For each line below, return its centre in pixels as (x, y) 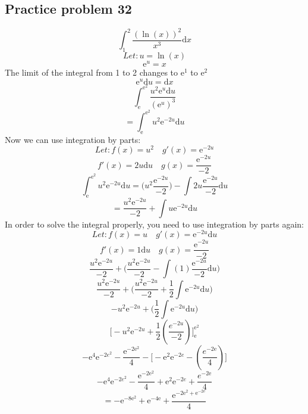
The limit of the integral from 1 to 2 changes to (92, 72)
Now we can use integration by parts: (73, 139)
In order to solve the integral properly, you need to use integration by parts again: (154, 224)
